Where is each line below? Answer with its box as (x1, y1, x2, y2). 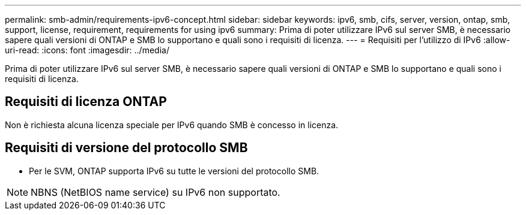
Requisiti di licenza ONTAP (5, 94, 167, 110)
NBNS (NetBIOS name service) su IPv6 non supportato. (31, 186, 280, 198)
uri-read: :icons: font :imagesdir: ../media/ (5, 45, 169, 55)
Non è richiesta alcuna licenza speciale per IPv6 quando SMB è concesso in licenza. (5, 119, 339, 130)
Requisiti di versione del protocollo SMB (5, 140, 248, 156)
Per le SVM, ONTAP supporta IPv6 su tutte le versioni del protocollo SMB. (29, 165, 319, 176)
